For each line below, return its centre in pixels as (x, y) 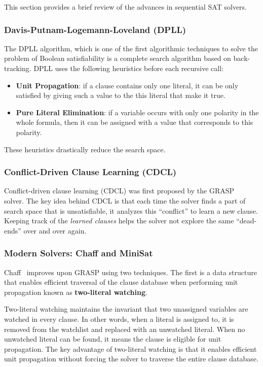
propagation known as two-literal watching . (76, 292)
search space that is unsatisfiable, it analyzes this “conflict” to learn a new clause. (131, 210)
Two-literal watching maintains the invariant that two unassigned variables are (126, 309)
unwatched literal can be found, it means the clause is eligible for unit (113, 339)
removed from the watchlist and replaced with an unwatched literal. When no (125, 329)
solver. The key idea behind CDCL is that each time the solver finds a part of (125, 200)
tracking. (18, 68)
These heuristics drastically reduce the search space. (85, 149)
